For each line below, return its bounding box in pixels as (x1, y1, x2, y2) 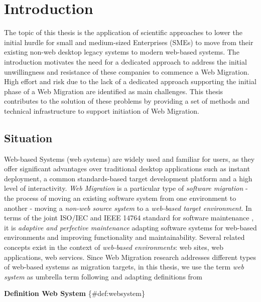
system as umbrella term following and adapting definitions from (4, 271, 203, 281)
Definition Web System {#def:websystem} (4, 288, 145, 298)
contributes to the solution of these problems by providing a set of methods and (4, 96, 250, 106)
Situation (4, 130, 53, 145)
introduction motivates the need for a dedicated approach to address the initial (4, 56, 247, 67)
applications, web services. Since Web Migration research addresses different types (4, 251, 256, 262)
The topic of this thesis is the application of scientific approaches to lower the (4, 27, 242, 38)
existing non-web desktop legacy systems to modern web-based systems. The (4, 47, 239, 57)
